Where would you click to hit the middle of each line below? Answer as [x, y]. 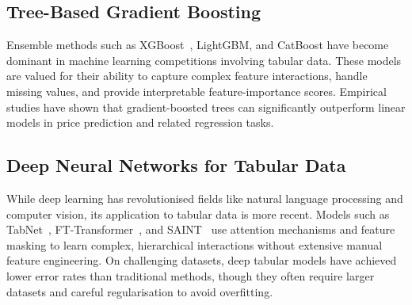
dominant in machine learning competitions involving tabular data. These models [204, 60]
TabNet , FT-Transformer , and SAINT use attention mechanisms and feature [201, 229]
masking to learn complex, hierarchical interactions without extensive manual [195, 244]
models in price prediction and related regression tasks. [140, 122]
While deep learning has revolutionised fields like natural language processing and [205, 198]
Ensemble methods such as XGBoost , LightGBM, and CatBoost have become [198, 45]
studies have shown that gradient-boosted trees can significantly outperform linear [206, 107]
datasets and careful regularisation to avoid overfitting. [140, 291]
